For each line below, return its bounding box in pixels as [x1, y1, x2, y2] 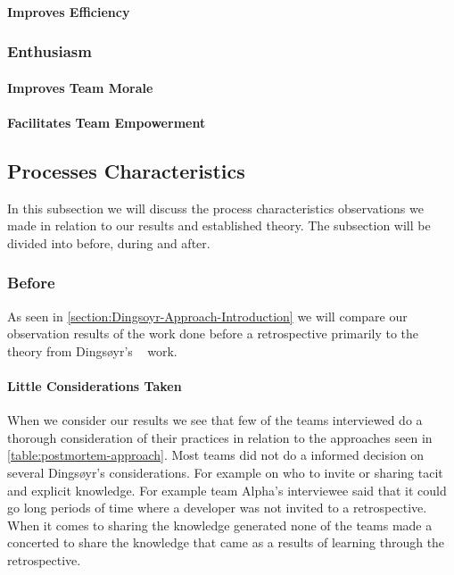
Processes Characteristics [7, 156, 245, 184]
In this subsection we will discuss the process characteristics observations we [7, 198, 424, 217]
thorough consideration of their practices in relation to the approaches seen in [7, 428, 433, 446]
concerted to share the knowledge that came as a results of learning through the [7, 533, 445, 552]
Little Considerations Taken [7, 376, 182, 395]
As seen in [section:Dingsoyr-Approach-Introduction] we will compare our [7, 306, 408, 325]
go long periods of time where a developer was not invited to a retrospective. [7, 498, 427, 517]
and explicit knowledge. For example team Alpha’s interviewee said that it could [7, 480, 447, 499]
